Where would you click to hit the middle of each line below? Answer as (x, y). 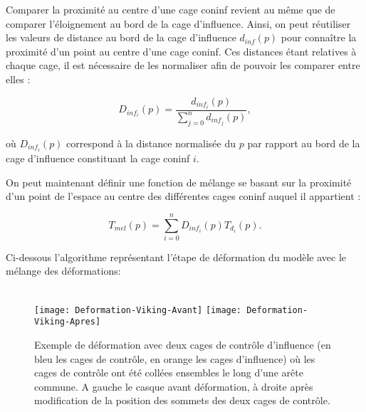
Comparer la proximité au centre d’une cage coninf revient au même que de (171, 9)
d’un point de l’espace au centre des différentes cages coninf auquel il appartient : (183, 196)
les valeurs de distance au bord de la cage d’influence (121, 37)
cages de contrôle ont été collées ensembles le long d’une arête (169, 373)
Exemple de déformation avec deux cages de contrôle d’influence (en (183, 344)
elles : (18, 79)
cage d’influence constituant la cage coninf (98, 158)
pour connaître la (319, 37)
